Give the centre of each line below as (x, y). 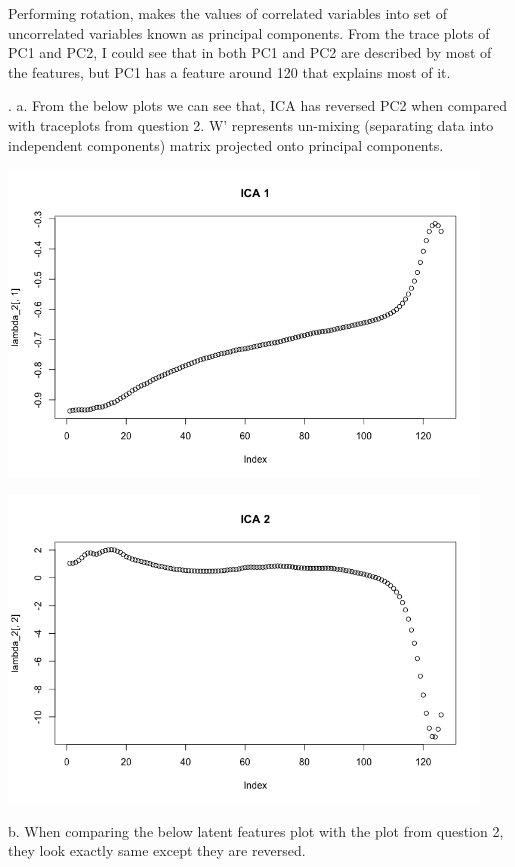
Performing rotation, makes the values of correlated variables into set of (227, 13)
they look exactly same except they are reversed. (157, 850)
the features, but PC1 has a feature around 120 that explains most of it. (229, 71)
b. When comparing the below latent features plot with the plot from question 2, (256, 830)
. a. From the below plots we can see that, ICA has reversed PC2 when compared (257, 105)
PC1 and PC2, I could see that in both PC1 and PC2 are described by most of (250, 52)
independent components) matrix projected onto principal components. (226, 144)
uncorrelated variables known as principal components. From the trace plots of (249, 32)
